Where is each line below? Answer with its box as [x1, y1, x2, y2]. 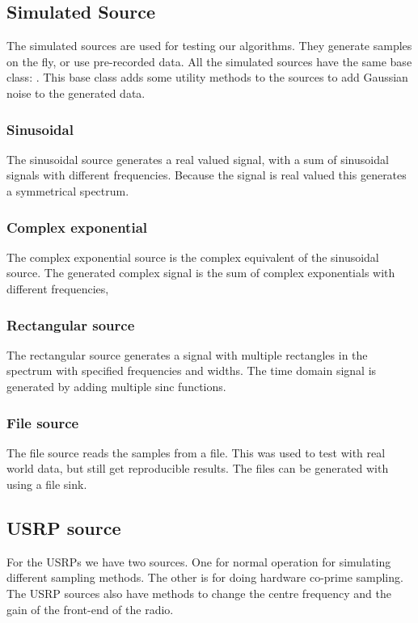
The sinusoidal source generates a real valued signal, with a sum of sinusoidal [6, 150, 389, 167]
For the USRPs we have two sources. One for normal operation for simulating [6, 553, 391, 570]
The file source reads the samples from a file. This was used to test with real [6, 444, 386, 461]
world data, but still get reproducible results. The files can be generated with [6, 460, 389, 477]
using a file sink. [6, 475, 87, 492]
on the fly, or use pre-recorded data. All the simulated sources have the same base [6, 53, 412, 69]
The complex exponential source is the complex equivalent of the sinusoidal [6, 248, 379, 265]
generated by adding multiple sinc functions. [6, 377, 226, 394]
